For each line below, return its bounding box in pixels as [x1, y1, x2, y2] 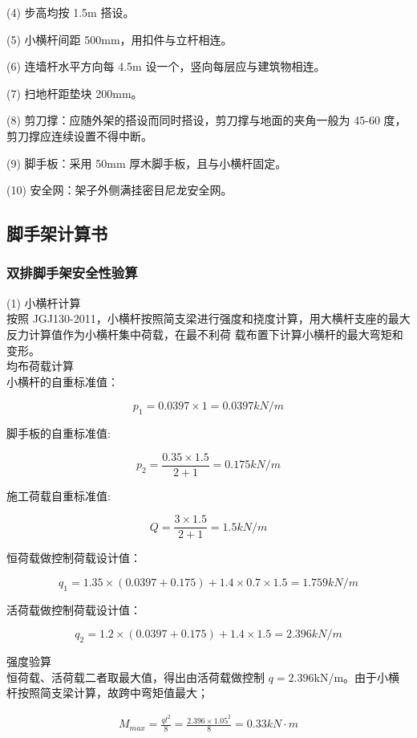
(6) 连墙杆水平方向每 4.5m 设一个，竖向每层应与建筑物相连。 [6, 58, 326, 75]
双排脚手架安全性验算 [6, 263, 138, 283]
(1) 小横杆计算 [6, 294, 81, 311]
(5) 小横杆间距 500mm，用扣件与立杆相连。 [6, 31, 233, 47]
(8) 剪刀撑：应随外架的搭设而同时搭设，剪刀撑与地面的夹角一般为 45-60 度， [6, 112, 407, 128]
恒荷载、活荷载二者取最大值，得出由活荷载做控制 [6, 668, 265, 685]
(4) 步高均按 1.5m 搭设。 [6, 4, 135, 20]
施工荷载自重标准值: [6, 487, 111, 504]
